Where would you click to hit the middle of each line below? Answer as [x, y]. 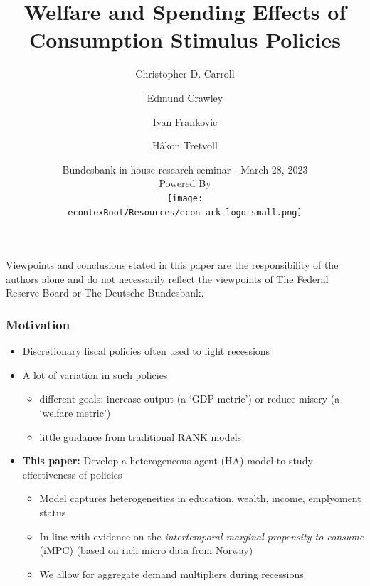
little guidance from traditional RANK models [141, 436]
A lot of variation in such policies [95, 374]
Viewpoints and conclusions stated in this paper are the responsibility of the [172, 265]
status [53, 512]
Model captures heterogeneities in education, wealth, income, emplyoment [200, 498]
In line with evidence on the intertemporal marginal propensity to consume [202, 536]
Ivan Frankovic [185, 121]
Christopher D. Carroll [185, 74]
